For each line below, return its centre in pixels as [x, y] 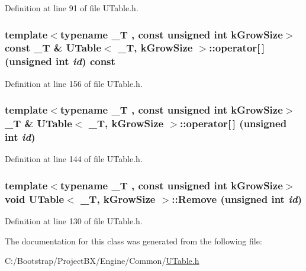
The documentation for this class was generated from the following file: [133, 241]
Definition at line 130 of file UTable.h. [74, 221]
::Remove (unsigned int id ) [237, 199]
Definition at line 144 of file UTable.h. [74, 159]
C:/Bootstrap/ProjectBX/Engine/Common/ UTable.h [102, 261]
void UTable [35, 199]
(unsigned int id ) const [60, 61]
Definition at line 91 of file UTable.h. [72, 8]
